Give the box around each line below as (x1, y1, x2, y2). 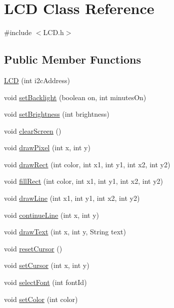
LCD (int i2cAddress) (4, 75, 70, 85)
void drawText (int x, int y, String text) (4, 226, 126, 237)
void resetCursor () (4, 243, 62, 253)
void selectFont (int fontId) (4, 277, 87, 287)
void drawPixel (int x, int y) (4, 142, 90, 153)
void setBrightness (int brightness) (4, 109, 109, 119)
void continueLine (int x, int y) (4, 209, 99, 220)
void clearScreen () (4, 125, 61, 136)
